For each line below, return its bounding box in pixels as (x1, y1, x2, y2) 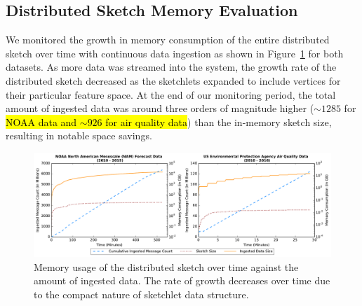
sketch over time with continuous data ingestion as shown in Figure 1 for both (6, 46, 344, 60)
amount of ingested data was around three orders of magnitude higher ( (6, 101, 314, 116)
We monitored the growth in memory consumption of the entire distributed (6, 32, 330, 47)
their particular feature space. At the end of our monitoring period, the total (6, 87, 336, 102)
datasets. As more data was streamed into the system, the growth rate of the (6, 60, 337, 74)
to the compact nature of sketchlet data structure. (34, 286, 249, 301)
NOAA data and (6, 114, 77, 129)
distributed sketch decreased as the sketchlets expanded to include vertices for (6, 73, 341, 88)
